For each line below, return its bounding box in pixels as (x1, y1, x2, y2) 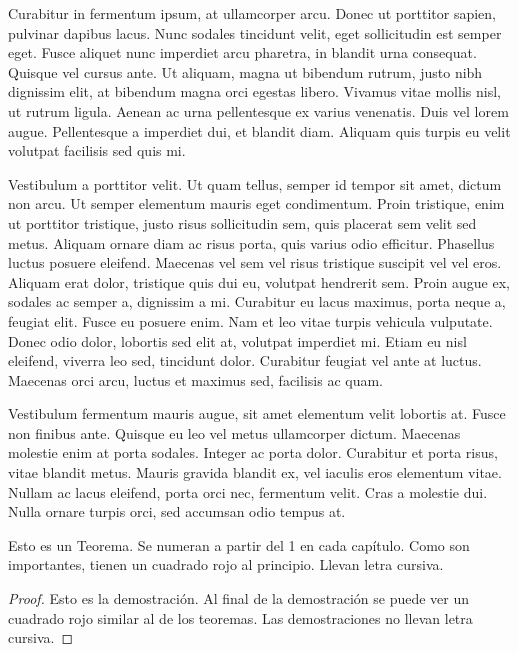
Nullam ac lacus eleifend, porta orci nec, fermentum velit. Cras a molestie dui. (8, 481, 488, 502)
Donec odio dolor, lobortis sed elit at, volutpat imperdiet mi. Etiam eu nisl (8, 330, 467, 351)
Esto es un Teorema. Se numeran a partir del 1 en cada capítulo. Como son (8, 534, 470, 555)
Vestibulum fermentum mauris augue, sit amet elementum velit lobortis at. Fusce (8, 403, 506, 424)
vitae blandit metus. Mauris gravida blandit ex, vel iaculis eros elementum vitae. (8, 462, 502, 483)
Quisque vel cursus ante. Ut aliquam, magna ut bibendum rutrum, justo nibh (8, 61, 483, 82)
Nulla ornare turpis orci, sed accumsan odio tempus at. (8, 501, 346, 522)
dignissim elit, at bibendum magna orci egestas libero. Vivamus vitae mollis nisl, (8, 81, 501, 102)
